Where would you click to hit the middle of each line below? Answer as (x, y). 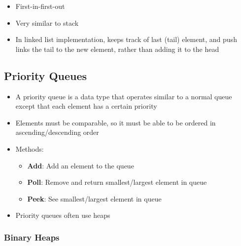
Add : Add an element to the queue (81, 165)
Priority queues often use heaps (63, 215)
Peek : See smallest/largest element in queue (94, 198)
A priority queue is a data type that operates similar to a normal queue (124, 96)
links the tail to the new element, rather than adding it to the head (117, 49)
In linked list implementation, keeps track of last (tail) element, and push (126, 39)
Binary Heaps (32, 237)
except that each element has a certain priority (86, 106)
